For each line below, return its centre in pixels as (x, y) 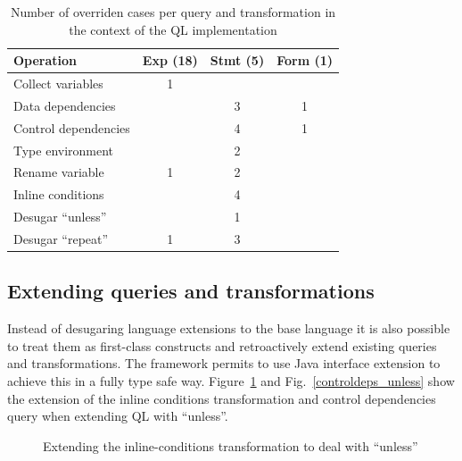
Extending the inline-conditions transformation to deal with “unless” (231, 445)
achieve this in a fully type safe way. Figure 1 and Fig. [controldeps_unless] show (231, 381)
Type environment (64, 150)
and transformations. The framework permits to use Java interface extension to (224, 363)
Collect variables (58, 84)
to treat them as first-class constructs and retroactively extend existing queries (222, 345)
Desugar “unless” (60, 217)
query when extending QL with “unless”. (118, 416)
